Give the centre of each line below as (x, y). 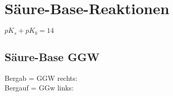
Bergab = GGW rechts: (41, 78)
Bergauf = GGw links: (39, 88)
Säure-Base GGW (52, 56)
